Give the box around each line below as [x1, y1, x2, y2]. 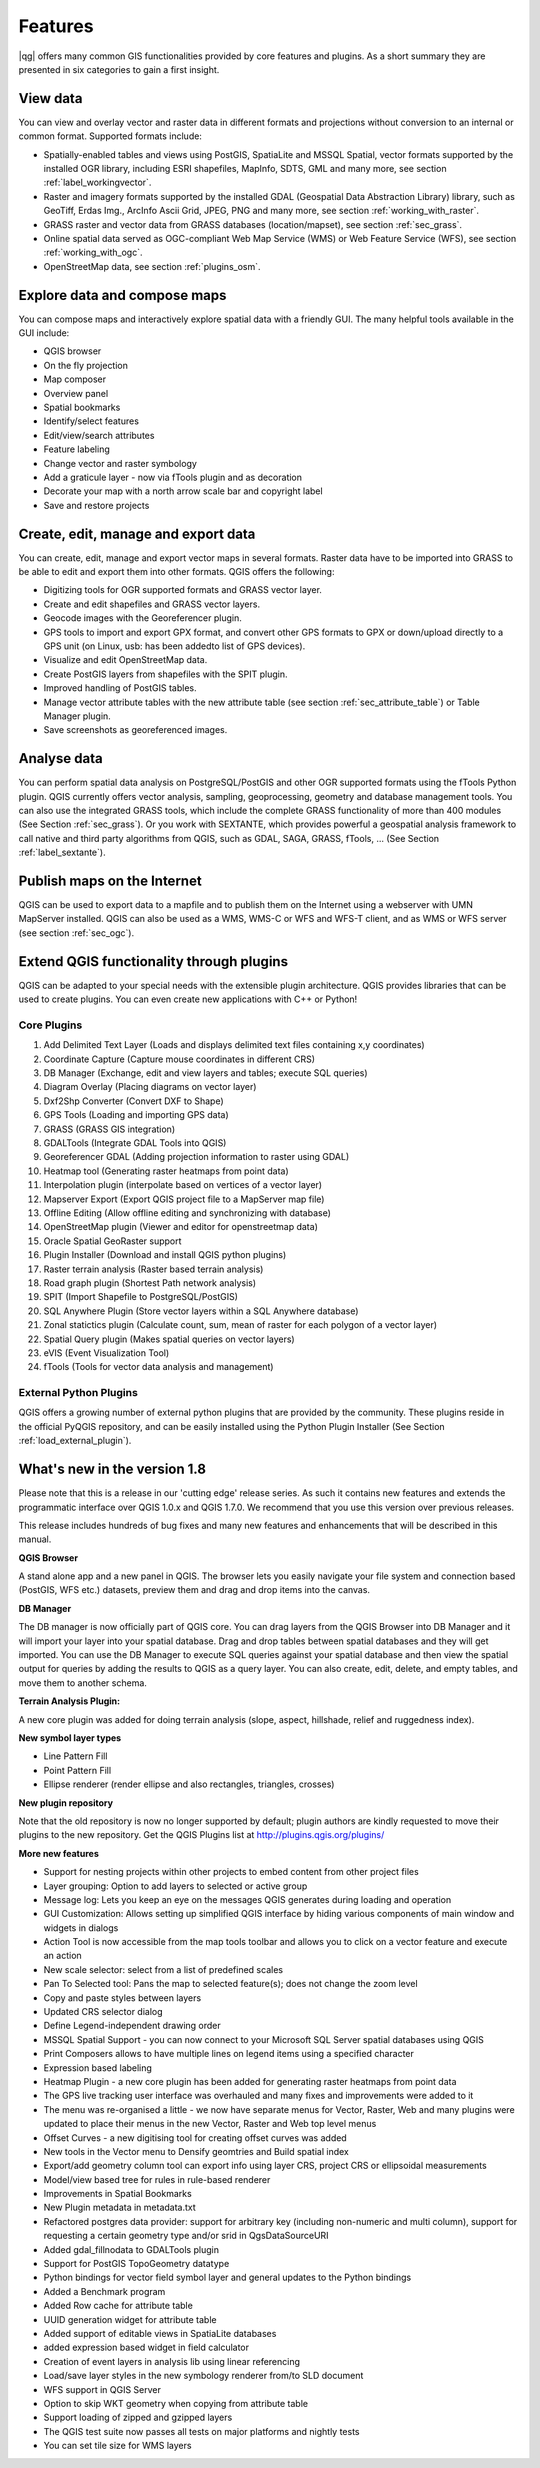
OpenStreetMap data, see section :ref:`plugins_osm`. [43, 260, 261, 272]
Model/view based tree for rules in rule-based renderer [43, 2173, 271, 2185]
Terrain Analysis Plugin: [18, 1695, 120, 1707]
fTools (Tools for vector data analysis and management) [43, 1361, 274, 1373]
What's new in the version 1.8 [18, 1461, 207, 1478]
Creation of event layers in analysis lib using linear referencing [43, 2355, 300, 2367]
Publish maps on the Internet [18, 873, 202, 889]
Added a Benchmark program [43, 2285, 166, 2297]
